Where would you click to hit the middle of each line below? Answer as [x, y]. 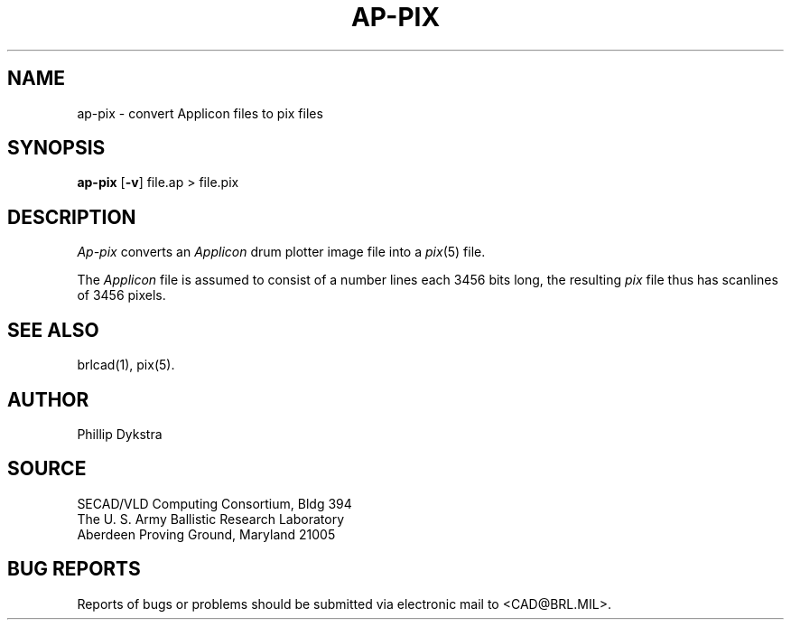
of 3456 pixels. [121, 295]
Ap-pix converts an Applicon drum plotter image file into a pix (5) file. [281, 252]
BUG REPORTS [74, 569]
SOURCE [47, 469]
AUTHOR [48, 399]
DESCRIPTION [72, 217]
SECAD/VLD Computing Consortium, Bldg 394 [214, 503]
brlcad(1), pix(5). [126, 365]
